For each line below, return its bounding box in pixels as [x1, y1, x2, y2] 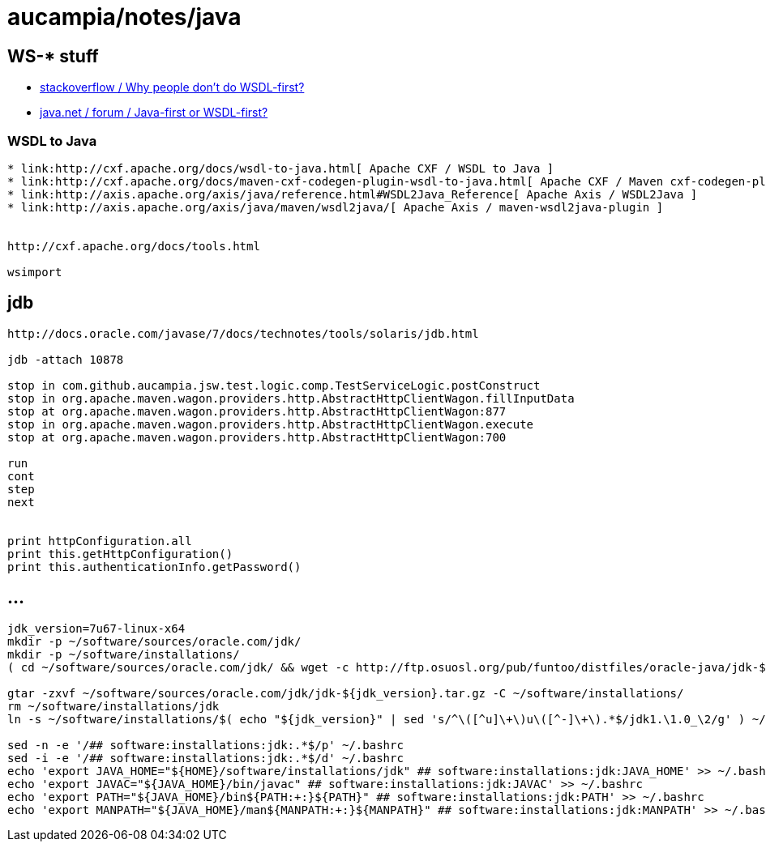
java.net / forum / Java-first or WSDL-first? [40, 105, 268, 120]
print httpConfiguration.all [7, 534, 192, 548]
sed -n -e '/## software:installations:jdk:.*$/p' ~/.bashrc [7, 738, 404, 752]
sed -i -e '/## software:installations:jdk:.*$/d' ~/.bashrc [7, 751, 404, 765]
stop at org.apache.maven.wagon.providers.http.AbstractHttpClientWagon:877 [7, 404, 507, 418]
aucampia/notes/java [7, 3, 242, 31]
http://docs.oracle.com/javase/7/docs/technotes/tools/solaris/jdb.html [7, 326, 479, 340]
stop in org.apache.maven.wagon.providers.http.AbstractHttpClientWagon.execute [7, 417, 534, 431]
